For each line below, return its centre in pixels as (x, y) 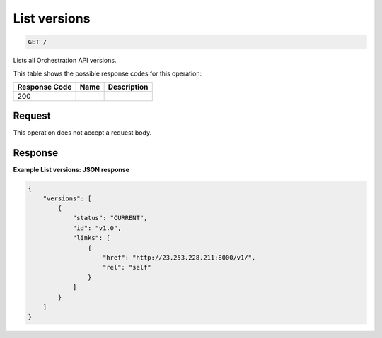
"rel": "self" (127, 267)
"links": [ (92, 238)
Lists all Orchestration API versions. (65, 61)
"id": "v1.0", (97, 228)
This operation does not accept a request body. (82, 133)
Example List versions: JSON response (71, 170)
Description (128, 87)
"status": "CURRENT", (110, 218)
